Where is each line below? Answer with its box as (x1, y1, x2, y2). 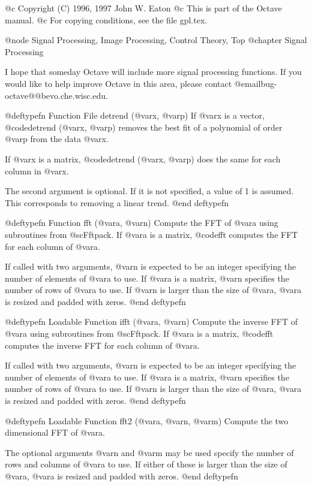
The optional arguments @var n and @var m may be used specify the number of (5, 446, 294, 458)
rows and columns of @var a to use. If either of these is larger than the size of (5, 458, 287, 470)
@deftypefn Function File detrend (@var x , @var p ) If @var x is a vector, (5, 109, 265, 122)
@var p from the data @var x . (5, 132, 109, 145)
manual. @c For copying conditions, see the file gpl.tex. (5, 13, 208, 26)
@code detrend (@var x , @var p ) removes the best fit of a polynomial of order (5, 120, 283, 133)
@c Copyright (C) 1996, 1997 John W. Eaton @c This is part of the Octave (5, 2, 282, 14)
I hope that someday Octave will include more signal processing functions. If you (5, 65, 302, 78)
